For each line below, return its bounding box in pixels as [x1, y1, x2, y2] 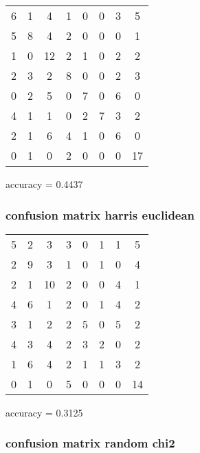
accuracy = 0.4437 [5, 177, 83, 191]
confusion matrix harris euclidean [5, 206, 195, 223]
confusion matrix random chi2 [5, 434, 175, 452]
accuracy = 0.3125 [5, 405, 83, 419]
